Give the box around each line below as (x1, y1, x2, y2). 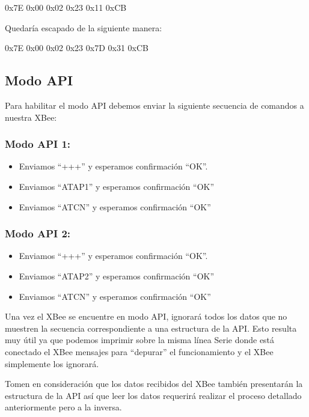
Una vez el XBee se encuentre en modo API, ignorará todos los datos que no (5, 310, 287, 323)
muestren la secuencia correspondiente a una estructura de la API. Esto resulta (5, 321, 297, 334)
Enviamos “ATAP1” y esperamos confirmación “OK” (19, 180, 215, 192)
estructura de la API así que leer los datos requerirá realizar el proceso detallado (5, 389, 302, 401)
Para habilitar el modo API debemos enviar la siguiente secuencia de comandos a (5, 99, 304, 111)
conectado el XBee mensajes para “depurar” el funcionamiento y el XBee (5, 345, 274, 358)
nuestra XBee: (5, 111, 57, 123)
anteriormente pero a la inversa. (5, 401, 122, 413)
